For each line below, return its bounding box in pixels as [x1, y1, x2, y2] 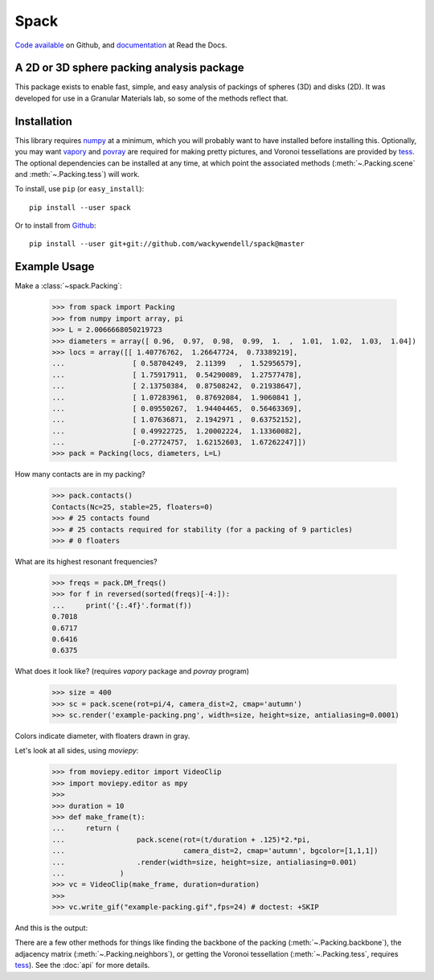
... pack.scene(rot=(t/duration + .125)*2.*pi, [51, 834, 311, 844]
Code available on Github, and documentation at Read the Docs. [14, 40, 227, 50]
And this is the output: [14, 923, 88, 933]
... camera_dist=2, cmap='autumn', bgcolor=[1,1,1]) [51, 847, 379, 855]
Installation [14, 114, 72, 128]
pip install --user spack [29, 203, 132, 212]
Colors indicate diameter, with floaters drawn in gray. [14, 732, 190, 741]
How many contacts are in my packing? [14, 469, 145, 479]
